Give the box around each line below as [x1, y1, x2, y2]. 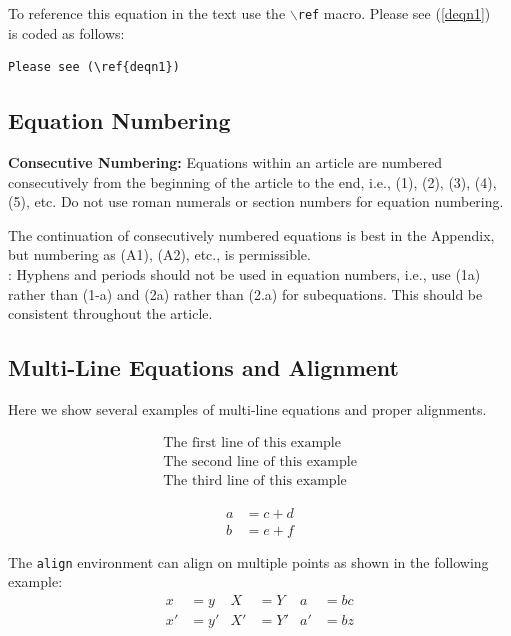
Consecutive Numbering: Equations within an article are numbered [8, 152, 443, 173]
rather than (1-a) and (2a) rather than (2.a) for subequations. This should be [8, 283, 483, 304]
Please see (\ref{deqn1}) [8, 60, 180, 75]
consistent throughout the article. [8, 303, 213, 324]
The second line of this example [163, 454, 357, 469]
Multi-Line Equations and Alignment [8, 352, 399, 383]
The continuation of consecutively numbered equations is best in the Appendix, [8, 224, 495, 245]
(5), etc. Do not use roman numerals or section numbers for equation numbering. [8, 191, 504, 212]
